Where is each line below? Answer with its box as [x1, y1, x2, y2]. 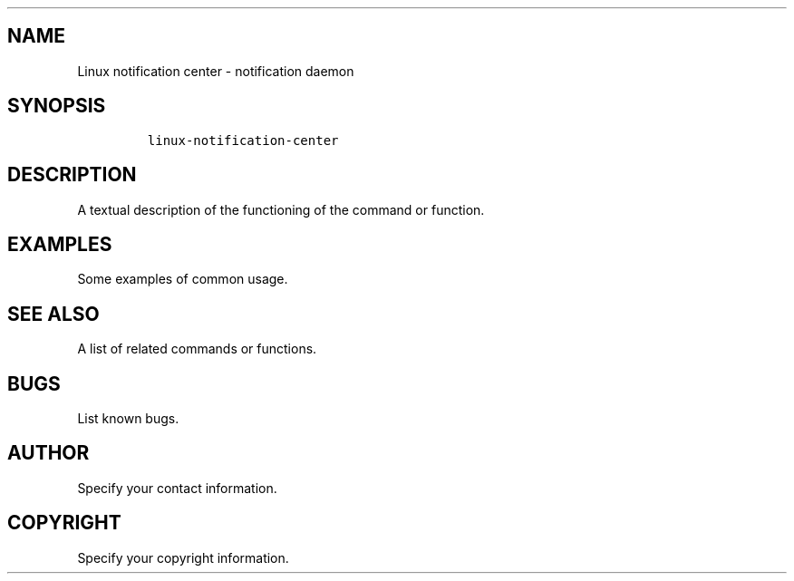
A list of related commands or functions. [77, 341, 317, 357]
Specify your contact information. [77, 479, 277, 496]
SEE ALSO [7, 302, 100, 325]
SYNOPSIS [7, 94, 106, 118]
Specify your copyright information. [77, 549, 289, 566]
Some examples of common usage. [77, 271, 288, 287]
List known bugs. [77, 411, 179, 427]
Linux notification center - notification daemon [77, 63, 354, 79]
